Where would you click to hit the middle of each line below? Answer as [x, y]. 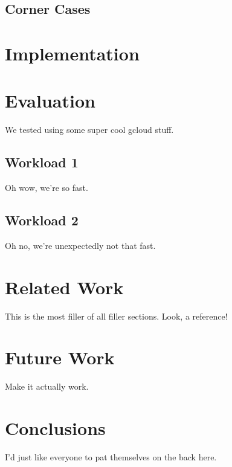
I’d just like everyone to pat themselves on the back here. [111, 457]
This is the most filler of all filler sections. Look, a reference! [116, 316]
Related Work [64, 287]
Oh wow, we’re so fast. [47, 188]
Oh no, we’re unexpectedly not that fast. [80, 245]
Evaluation [50, 101]
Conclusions [55, 428]
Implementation [72, 53]
